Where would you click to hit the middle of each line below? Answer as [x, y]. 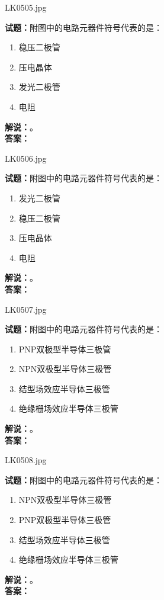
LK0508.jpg [26, 460]
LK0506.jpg [26, 158]
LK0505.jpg [26, 7]
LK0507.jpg [26, 309]
